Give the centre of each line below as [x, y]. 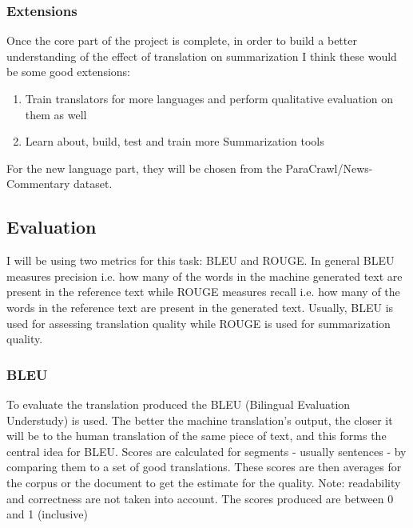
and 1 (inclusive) [47, 514]
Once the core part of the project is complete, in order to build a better [182, 40]
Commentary [38, 184]
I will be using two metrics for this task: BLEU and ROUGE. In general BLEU [201, 260]
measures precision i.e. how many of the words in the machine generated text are [205, 276]
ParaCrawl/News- [329, 168]
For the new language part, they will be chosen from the [144, 168]
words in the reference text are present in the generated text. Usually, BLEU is [200, 307]
